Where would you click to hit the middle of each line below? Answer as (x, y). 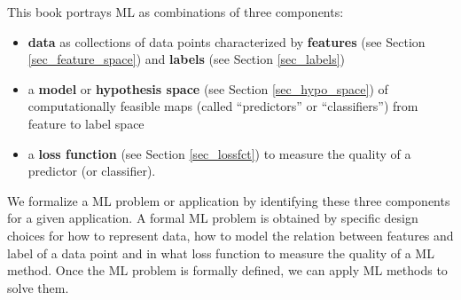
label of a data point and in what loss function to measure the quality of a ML (221, 253)
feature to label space (86, 123)
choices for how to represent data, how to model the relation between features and (230, 235)
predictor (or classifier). (92, 171)
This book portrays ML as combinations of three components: (176, 12)
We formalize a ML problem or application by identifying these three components (229, 200)
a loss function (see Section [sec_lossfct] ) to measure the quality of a (219, 153)
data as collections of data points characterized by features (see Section (227, 41)
